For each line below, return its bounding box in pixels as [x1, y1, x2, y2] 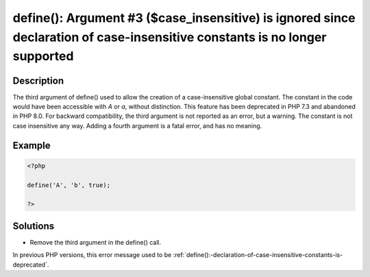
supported [12, 49, 74, 64]
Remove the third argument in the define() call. [29, 238, 162, 246]
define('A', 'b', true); [27, 181, 111, 189]
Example [12, 139, 51, 151]
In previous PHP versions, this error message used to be [12, 251, 172, 259]
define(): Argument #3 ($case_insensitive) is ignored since [12, 10, 356, 25]
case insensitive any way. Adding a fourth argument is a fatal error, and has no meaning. [12, 121, 262, 130]
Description [12, 75, 64, 86]
